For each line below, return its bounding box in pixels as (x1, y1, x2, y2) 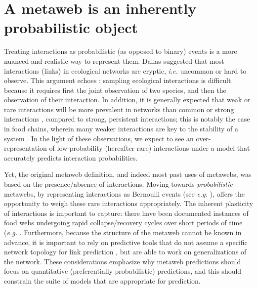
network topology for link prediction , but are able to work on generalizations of (4, 247, 247, 257)
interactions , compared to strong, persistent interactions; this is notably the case (4, 114, 250, 124)
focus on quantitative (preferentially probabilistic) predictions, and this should (4, 266, 242, 276)
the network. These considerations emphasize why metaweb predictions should (4, 256, 241, 266)
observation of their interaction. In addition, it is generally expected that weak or (4, 94, 251, 105)
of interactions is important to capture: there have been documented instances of (4, 207, 249, 218)
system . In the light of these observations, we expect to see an (4, 133, 194, 143)
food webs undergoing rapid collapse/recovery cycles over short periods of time (4, 217, 243, 228)
